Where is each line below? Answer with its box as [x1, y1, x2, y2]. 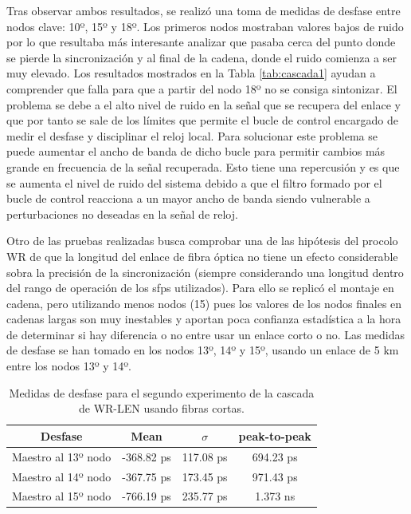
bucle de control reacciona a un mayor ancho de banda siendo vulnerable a [6, 190, 370, 207]
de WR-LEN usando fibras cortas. [79, 400, 245, 417]
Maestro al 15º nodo [12, 488, 112, 504]
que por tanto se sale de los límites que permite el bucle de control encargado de [6, 112, 398, 128]
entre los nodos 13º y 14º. [6, 358, 131, 374]
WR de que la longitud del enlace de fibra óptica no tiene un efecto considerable [6, 247, 398, 264]
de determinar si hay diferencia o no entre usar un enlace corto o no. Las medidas [6, 326, 405, 342]
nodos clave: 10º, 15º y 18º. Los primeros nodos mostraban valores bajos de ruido [6, 18, 404, 34]
